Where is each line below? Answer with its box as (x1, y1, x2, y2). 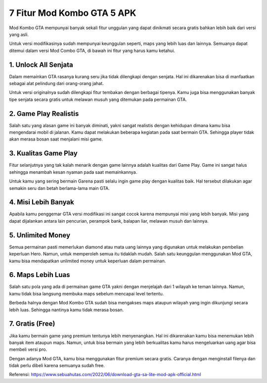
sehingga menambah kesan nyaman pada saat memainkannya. (9, 169, 137, 175)
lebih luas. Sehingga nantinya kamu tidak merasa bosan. (9, 307, 124, 313)
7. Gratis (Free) (9, 320, 55, 328)
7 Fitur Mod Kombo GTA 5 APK (9, 7, 136, 18)
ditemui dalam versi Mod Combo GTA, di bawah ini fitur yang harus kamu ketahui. (9, 48, 176, 53)
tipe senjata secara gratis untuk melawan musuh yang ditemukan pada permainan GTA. (9, 96, 187, 102)
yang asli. (9, 31, 29, 37)
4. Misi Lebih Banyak (9, 198, 74, 206)
